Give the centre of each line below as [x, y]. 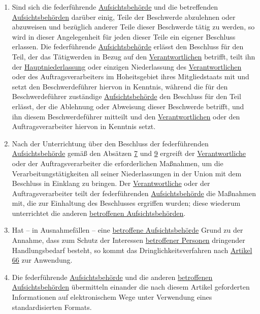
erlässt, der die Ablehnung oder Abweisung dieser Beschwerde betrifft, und [128, 106]
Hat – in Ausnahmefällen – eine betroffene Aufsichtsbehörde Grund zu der [127, 230]
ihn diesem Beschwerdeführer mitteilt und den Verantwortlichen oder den [126, 116]
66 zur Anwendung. [42, 260]
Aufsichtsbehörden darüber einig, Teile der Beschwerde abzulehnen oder [124, 17]
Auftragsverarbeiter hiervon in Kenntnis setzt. [84, 126]
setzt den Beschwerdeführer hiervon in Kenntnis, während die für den [120, 86]
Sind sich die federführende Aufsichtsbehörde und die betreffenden [115, 7]
